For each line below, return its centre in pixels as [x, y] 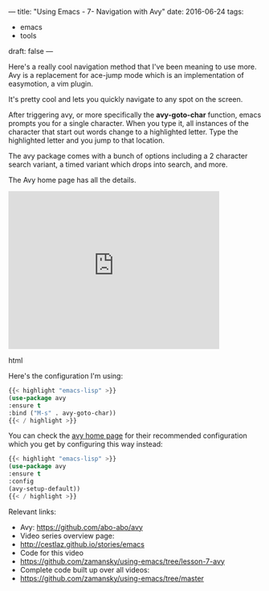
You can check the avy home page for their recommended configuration [128, 435]
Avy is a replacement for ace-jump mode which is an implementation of [126, 75]
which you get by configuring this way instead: [86, 444]
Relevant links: [32, 512]
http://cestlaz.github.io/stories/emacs [82, 544]
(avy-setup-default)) [45, 488]
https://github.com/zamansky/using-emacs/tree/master [112, 578]
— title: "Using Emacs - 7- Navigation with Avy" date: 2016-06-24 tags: [126, 12]
